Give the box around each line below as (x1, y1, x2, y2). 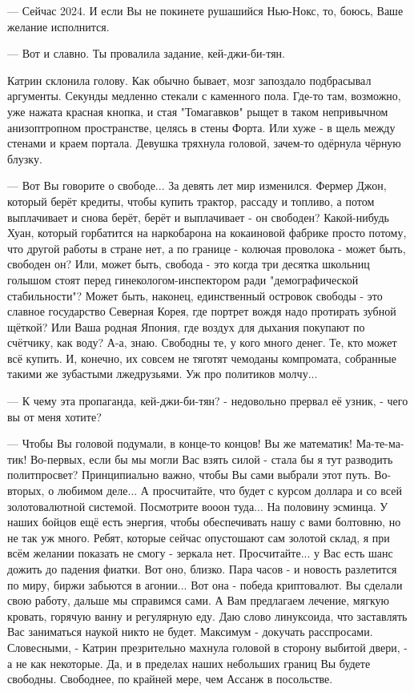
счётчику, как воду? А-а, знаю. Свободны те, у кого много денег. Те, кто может (7, 334, 397, 351)
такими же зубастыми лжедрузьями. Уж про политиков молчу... (7, 365, 318, 382)
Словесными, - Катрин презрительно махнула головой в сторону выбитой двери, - (7, 638, 408, 655)
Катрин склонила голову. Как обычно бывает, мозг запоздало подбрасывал (7, 71, 372, 88)
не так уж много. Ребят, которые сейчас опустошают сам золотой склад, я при (7, 529, 390, 545)
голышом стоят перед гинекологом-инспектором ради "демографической (7, 271, 359, 288)
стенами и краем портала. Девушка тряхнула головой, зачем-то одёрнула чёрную (7, 135, 401, 151)
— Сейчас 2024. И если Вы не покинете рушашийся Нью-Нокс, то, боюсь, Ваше (7, 2, 404, 18)
